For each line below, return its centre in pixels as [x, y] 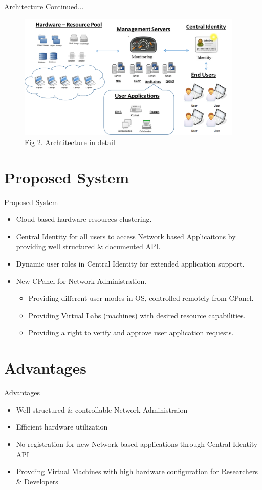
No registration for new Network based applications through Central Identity [137, 444]
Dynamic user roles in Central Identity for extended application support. [130, 264]
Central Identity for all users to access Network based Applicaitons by [126, 236]
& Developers [37, 481]
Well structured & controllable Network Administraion [102, 409]
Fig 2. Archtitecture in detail [70, 142]
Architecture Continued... [44, 6]
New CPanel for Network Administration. [81, 281]
